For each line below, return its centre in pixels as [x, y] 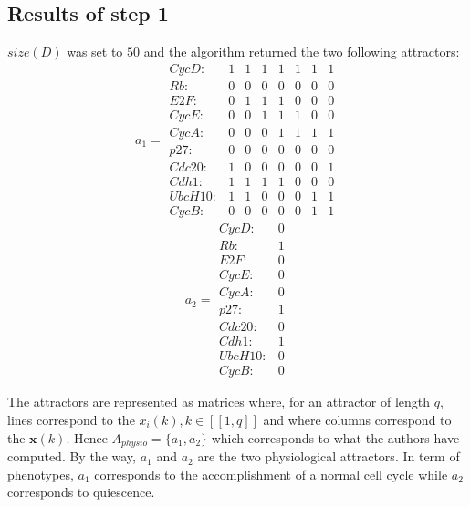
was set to [95, 52]
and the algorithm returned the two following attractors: [302, 52]
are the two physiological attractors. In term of [329, 456]
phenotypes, [41, 474]
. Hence [87, 437]
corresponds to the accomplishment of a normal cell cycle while [271, 474]
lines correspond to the [71, 420]
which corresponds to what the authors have [335, 437]
